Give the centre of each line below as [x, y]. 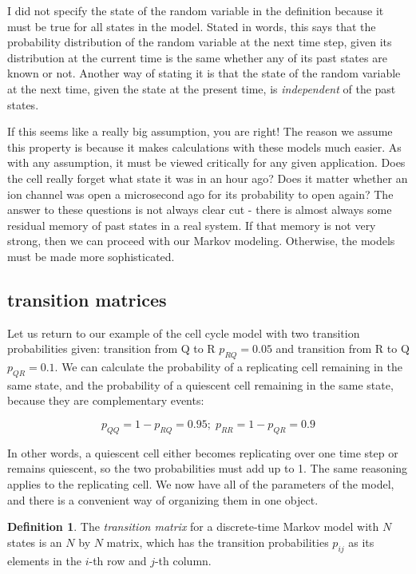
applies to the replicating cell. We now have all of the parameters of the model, [201, 484]
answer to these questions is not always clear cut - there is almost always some [200, 210]
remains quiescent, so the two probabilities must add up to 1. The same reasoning [208, 468]
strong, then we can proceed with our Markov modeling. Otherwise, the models [201, 241]
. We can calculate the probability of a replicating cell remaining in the [228, 367]
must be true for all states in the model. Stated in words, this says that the [192, 26]
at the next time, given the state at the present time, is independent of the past [202, 88]
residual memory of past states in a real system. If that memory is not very [192, 225]
